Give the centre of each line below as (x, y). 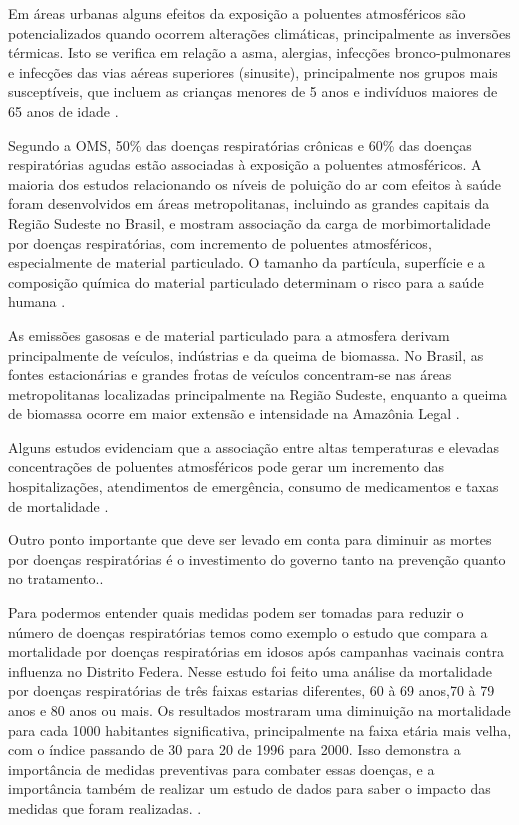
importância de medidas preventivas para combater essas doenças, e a (221, 768)
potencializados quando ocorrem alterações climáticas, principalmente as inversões (259, 32)
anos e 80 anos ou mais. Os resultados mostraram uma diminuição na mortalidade (259, 710)
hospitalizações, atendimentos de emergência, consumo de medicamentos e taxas (253, 486)
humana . (37, 301)
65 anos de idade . (63, 110)
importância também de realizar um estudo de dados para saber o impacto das (249, 788)
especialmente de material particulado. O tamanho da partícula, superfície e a (247, 262)
